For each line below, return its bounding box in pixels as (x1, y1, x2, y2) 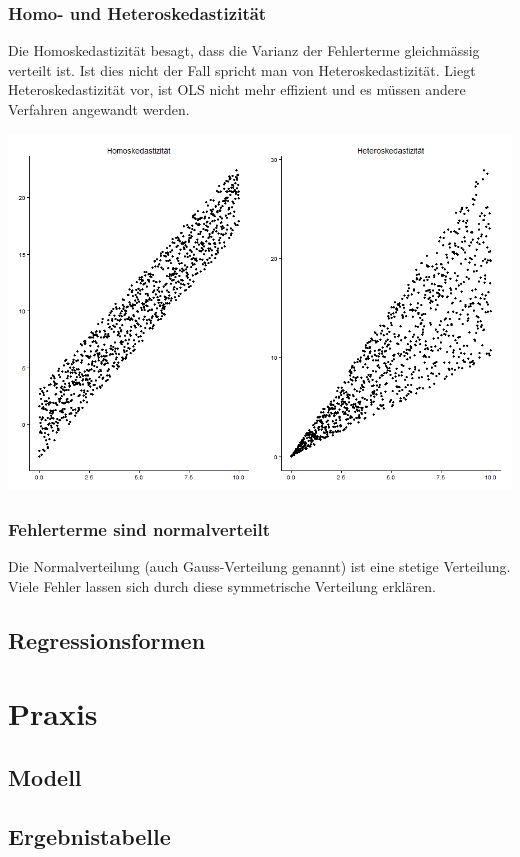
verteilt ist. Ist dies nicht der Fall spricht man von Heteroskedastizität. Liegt (8, 59, 476, 80)
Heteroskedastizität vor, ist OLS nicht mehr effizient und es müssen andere (8, 79, 466, 100)
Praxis (8, 693, 98, 734)
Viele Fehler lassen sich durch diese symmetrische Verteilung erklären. (8, 575, 436, 596)
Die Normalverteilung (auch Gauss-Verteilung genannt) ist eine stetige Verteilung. (8, 556, 511, 577)
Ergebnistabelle (8, 820, 171, 851)
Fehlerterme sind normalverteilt (8, 516, 271, 541)
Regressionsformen (8, 624, 206, 655)
